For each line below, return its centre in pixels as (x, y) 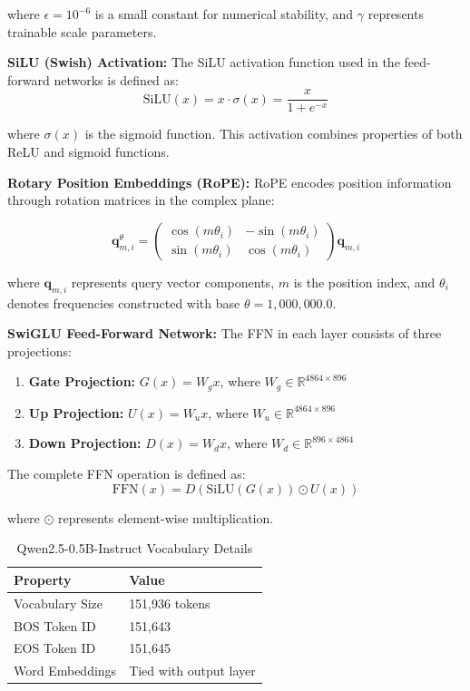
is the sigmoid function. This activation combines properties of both (274, 134)
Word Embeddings (65, 671)
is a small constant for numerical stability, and (224, 14)
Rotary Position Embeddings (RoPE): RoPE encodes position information (230, 182)
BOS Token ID (55, 625)
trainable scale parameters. (82, 31)
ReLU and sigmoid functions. (88, 152)
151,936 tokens (170, 603)
